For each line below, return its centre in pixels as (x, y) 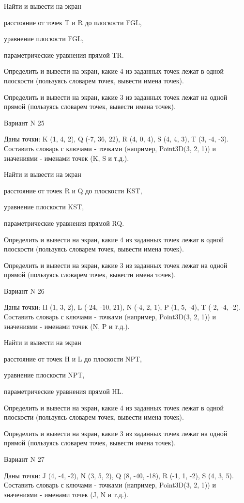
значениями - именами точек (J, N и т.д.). (66, 494)
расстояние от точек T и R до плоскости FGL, (73, 22)
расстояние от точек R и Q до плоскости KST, (73, 190)
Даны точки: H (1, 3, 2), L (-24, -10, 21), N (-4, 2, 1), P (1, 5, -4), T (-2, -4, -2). (122, 307)
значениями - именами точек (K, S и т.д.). (67, 158)
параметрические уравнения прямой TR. (64, 55)
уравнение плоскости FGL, (44, 39)
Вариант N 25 (24, 122)
